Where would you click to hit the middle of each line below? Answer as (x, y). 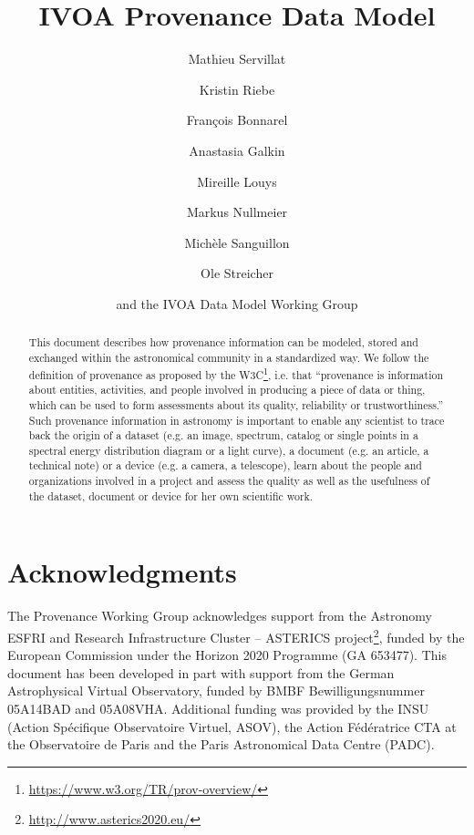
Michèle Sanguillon (237, 242)
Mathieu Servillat (237, 59)
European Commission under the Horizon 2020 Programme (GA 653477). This (227, 655)
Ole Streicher (237, 273)
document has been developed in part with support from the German (201, 672)
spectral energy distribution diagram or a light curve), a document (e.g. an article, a (229, 450)
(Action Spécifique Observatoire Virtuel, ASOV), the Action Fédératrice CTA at (232, 726)
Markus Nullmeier (237, 212)
